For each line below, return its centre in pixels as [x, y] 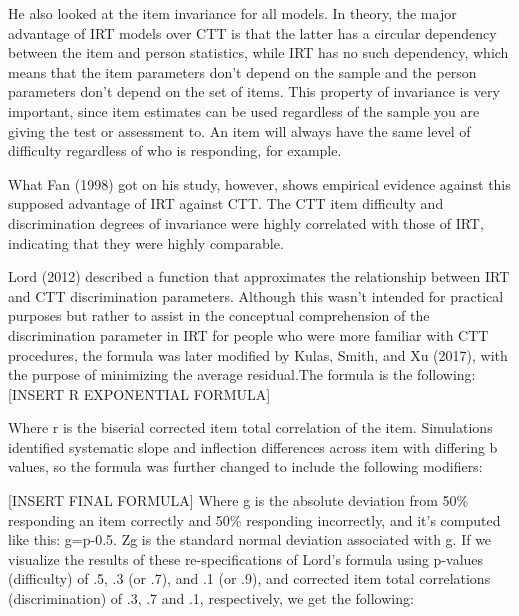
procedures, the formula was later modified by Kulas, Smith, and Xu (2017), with [258, 354]
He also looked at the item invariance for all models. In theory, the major [232, 13]
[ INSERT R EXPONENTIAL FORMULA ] [139, 393]
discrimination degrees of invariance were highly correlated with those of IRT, [246, 222]
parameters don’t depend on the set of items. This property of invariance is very [254, 91]
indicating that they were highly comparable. [146, 242]
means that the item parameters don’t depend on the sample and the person [242, 71]
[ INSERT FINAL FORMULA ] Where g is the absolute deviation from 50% [238, 500]
